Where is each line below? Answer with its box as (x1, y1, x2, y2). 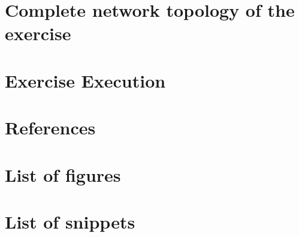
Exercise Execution (5, 68, 166, 92)
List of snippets (5, 209, 135, 233)
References (5, 115, 96, 140)
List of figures (5, 162, 121, 187)
